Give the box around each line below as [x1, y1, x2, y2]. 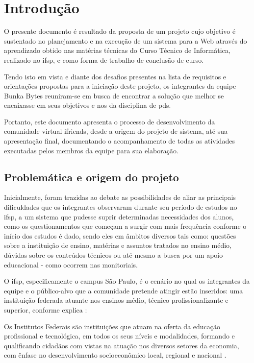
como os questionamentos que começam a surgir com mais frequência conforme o [4, 221, 247, 231]
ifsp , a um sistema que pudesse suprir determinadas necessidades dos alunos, [4, 211, 234, 221]
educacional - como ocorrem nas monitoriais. [4, 259, 138, 269]
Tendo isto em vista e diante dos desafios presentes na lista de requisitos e [4, 71, 227, 81]
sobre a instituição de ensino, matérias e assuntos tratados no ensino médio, [4, 240, 231, 250]
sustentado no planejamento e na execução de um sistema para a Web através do [4, 35, 247, 46]
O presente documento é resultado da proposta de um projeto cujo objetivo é [4, 26, 236, 36]
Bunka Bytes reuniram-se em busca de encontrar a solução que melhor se [4, 90, 224, 100]
